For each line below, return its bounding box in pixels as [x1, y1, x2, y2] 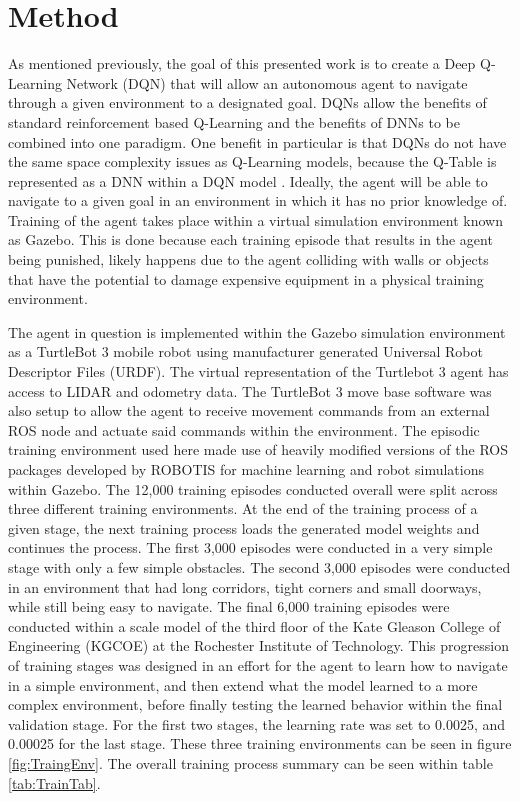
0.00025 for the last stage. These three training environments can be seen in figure [8, 733, 512, 754]
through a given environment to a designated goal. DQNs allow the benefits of [8, 92, 487, 113]
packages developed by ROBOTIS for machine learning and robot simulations [8, 459, 484, 479]
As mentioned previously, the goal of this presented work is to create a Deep [8, 53, 476, 74]
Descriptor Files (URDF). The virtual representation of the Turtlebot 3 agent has [8, 361, 509, 382]
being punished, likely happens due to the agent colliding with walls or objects [8, 249, 489, 270]
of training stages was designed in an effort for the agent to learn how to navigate [8, 654, 508, 675]
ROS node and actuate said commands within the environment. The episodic [8, 419, 480, 440]
